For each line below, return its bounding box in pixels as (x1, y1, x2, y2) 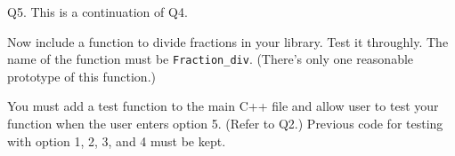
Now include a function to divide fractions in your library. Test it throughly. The (7, 32, 449, 51)
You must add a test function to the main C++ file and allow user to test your (7, 97, 439, 115)
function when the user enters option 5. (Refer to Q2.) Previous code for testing (7, 114, 443, 133)
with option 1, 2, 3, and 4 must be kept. (7, 131, 226, 150)
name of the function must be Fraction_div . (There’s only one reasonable (7, 50, 414, 68)
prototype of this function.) (7, 66, 156, 85)
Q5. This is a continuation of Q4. (7, 3, 188, 20)
